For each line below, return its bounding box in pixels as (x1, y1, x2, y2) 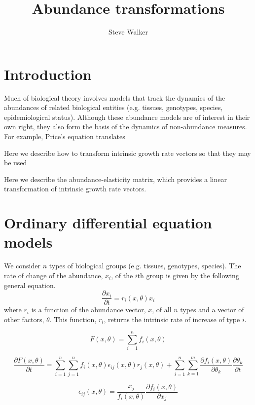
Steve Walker (108, 27, 148, 37)
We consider (4, 260, 41, 271)
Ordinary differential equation (4, 213, 212, 233)
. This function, (49, 314, 97, 324)
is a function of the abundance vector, (31, 304, 146, 315)
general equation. (4, 280, 56, 290)
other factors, (4, 314, 44, 324)
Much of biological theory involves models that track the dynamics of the (4, 92, 225, 103)
